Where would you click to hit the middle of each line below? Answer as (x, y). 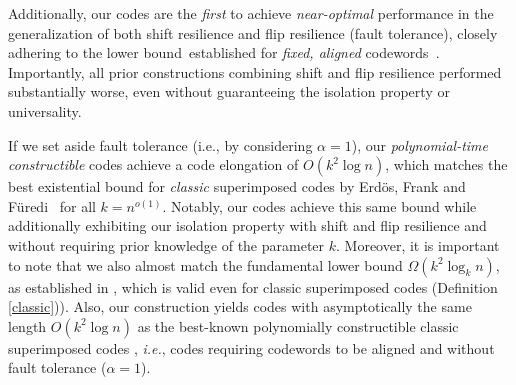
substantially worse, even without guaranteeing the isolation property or (229, 91)
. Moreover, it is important (418, 244)
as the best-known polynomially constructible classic (298, 325)
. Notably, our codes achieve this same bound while (319, 205)
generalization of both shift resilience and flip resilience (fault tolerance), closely (253, 32)
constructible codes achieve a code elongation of (153, 164)
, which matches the (446, 164)
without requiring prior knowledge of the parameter (166, 244)
